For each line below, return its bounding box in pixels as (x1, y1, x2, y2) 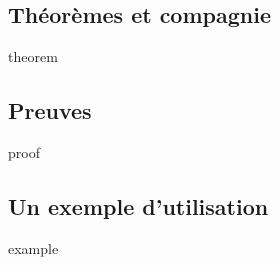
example (8, 237, 59, 258)
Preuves (8, 95, 92, 126)
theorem (8, 46, 58, 67)
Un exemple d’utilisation (8, 190, 269, 221)
